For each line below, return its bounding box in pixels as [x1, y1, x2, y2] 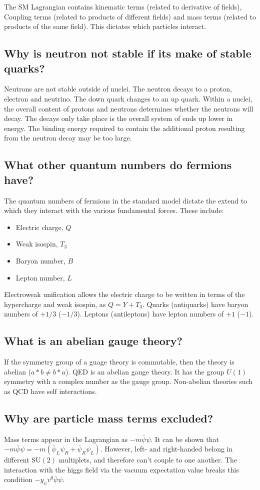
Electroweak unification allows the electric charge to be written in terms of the [4, 289, 245, 299]
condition [4, 474, 32, 484]
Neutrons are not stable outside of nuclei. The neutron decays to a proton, [4, 83, 232, 94]
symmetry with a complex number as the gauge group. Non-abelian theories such [4, 376, 253, 386]
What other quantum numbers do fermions [4, 157, 232, 172]
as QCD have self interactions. [4, 385, 97, 396]
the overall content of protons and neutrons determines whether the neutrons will [4, 103, 253, 113]
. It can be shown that [150, 433, 219, 444]
